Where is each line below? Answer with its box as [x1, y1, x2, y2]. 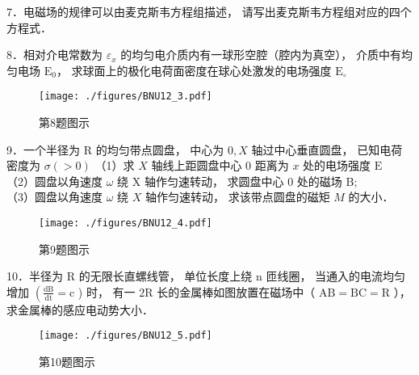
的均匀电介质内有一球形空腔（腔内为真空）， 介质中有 [120, 46, 401, 63]
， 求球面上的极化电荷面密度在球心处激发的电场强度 [56, 61, 332, 78]
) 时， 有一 [78, 283, 136, 300]
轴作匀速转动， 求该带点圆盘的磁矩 [145, 188, 330, 205]
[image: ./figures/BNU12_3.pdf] [39, 91, 212, 103]
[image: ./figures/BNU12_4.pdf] [39, 217, 212, 229]
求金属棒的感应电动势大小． [6, 301, 153, 318]
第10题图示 [39, 353, 95, 370]
